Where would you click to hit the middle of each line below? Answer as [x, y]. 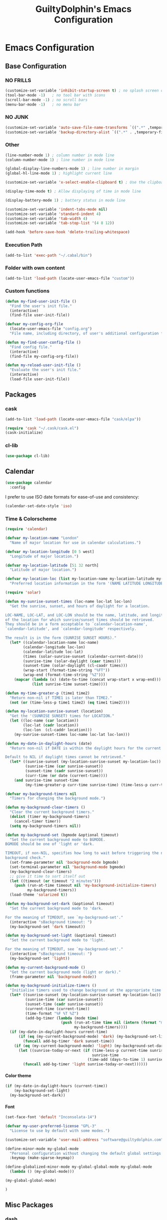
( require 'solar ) [23, 593]
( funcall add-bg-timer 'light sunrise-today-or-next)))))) [85, 1064]
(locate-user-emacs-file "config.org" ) [51, 329]
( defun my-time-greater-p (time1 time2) [48, 693]
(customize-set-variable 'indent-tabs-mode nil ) [56, 209]
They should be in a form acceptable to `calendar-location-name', [77, 624]
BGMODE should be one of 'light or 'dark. [50, 844]
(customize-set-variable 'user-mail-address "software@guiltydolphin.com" [84, 1140]
